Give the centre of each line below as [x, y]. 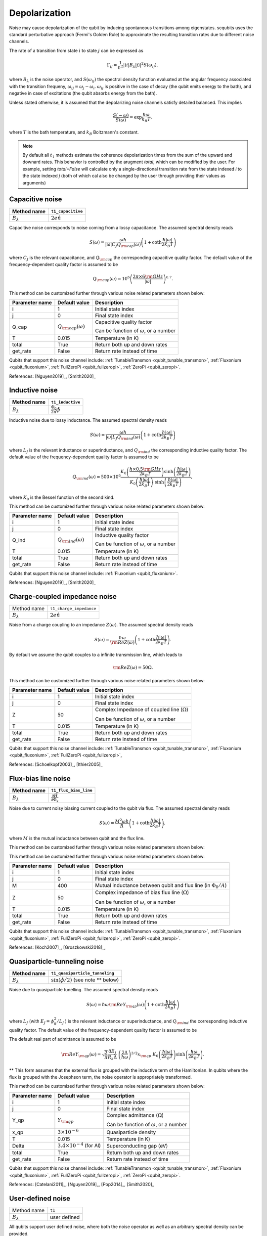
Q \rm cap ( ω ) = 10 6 [111, 279]
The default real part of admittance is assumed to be [63, 1039]
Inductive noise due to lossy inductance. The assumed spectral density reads [88, 420]
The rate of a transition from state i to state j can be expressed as [76, 50]
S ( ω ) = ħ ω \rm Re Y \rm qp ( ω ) [115, 1005]
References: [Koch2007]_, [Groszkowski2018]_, [57, 947]
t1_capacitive [67, 211]
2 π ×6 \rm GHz [148, 277]
